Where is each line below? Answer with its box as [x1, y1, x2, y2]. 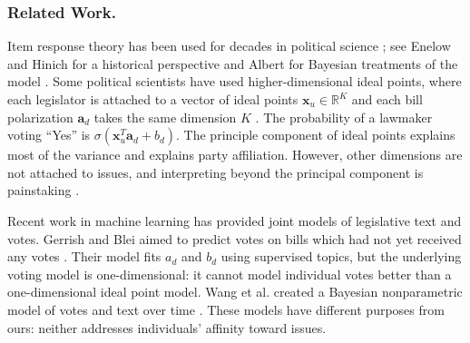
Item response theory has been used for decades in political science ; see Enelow [7, 36, 451, 55]
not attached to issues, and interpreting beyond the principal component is [7, 162, 424, 181]
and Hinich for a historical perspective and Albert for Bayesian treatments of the [7, 54, 458, 73]
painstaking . [7, 181, 80, 200]
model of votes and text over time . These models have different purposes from [7, 299, 445, 318]
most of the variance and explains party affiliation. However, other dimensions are [7, 145, 463, 164]
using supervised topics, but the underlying [220, 247, 462, 266]
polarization [7, 107, 73, 126]
